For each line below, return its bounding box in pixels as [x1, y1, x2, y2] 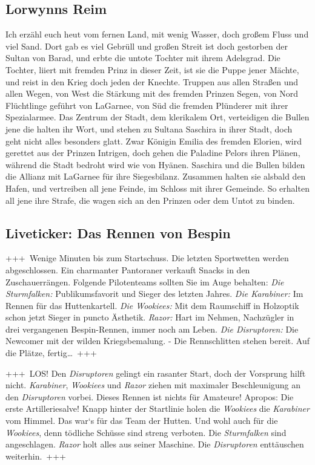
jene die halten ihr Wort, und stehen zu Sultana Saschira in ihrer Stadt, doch [5, 122, 293, 135]
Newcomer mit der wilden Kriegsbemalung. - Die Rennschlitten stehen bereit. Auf [5, 334, 310, 347]
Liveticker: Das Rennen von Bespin [5, 223, 231, 242]
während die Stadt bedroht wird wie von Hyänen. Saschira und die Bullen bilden [5, 158, 305, 171]
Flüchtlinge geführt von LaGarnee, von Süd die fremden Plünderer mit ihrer [5, 99, 288, 111]
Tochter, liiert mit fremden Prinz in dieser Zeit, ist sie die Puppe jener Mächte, [5, 63, 299, 76]
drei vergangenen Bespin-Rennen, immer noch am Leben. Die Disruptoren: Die [5, 322, 299, 335]
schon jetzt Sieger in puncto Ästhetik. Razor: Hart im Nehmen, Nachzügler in [5, 311, 294, 324]
